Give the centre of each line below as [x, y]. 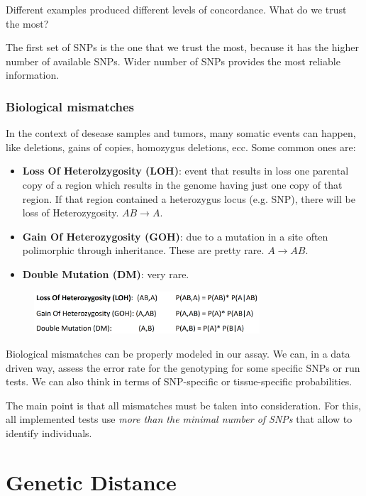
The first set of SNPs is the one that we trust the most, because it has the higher [182, 47]
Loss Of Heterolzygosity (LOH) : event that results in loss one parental [185, 171]
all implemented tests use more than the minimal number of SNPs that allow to [179, 419]
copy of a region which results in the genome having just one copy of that [182, 184]
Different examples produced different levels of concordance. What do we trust [176, 9]
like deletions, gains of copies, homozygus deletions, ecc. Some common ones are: [181, 147]
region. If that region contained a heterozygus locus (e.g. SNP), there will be [189, 198]
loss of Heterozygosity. [71, 213]
